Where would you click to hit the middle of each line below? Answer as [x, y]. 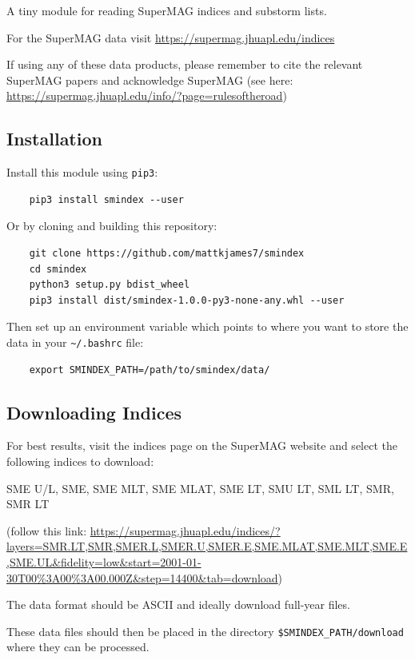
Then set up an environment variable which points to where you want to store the [207, 326]
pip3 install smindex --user [106, 199]
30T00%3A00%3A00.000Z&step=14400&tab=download [142, 577]
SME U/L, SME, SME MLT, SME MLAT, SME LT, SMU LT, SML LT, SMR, [200, 488]
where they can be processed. [78, 647]
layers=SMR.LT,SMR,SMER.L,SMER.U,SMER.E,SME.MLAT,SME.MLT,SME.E [207, 546]
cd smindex [58, 269]
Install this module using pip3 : [82, 172]
